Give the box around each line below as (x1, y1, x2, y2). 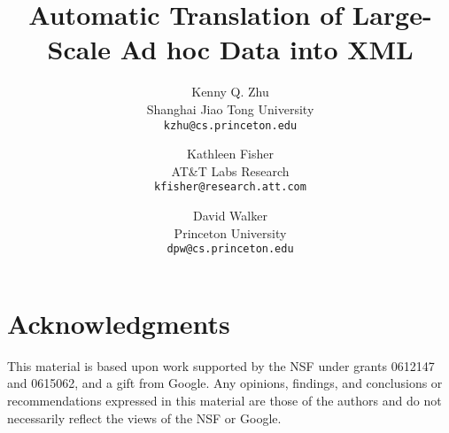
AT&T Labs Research (171, 161, 290, 180)
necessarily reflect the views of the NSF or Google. (7, 408, 282, 427)
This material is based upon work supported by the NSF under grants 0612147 (7, 356, 435, 375)
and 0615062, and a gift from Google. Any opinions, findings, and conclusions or (7, 374, 443, 392)
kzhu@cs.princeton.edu (163, 119, 298, 132)
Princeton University (174, 223, 287, 242)
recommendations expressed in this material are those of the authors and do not (7, 390, 442, 409)
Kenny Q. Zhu (191, 82, 269, 101)
